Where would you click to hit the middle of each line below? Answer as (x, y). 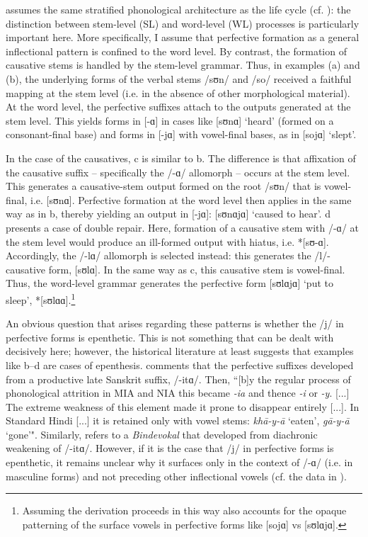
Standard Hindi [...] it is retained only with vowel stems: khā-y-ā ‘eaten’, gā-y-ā (178, 420)
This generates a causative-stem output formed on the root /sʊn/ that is (163, 186)
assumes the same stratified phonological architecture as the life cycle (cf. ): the (178, 9)
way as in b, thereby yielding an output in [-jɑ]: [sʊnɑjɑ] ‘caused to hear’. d (168, 214)
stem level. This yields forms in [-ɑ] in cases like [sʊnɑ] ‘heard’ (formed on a (170, 120)
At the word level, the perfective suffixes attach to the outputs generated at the (178, 107)
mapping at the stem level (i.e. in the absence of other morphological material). (178, 92)
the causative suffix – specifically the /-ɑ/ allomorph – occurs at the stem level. (178, 172)
